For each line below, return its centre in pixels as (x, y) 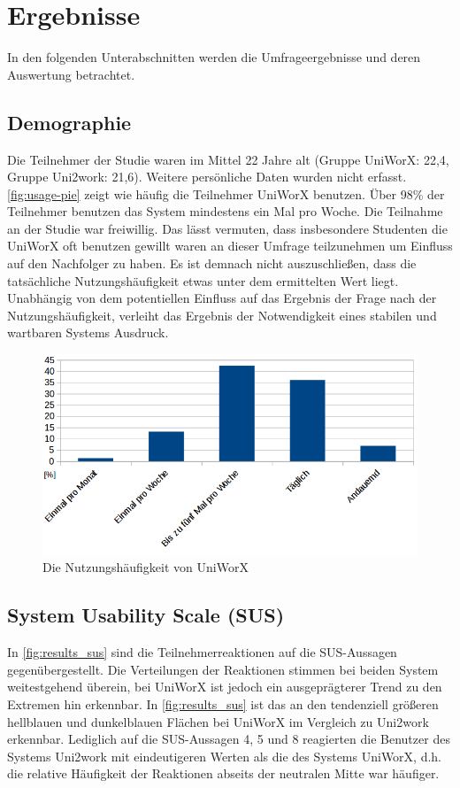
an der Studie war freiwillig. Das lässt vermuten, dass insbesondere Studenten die (227, 228)
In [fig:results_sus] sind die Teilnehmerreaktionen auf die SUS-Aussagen (202, 652)
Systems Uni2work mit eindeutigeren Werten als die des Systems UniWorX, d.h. (225, 756)
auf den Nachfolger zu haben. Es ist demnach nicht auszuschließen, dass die (212, 263)
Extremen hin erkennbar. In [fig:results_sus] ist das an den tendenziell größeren (223, 703)
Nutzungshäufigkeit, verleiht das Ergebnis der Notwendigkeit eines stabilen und (222, 315)
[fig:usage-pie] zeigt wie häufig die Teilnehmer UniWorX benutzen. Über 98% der (226, 193)
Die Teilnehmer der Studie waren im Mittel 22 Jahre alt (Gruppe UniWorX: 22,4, (228, 159)
